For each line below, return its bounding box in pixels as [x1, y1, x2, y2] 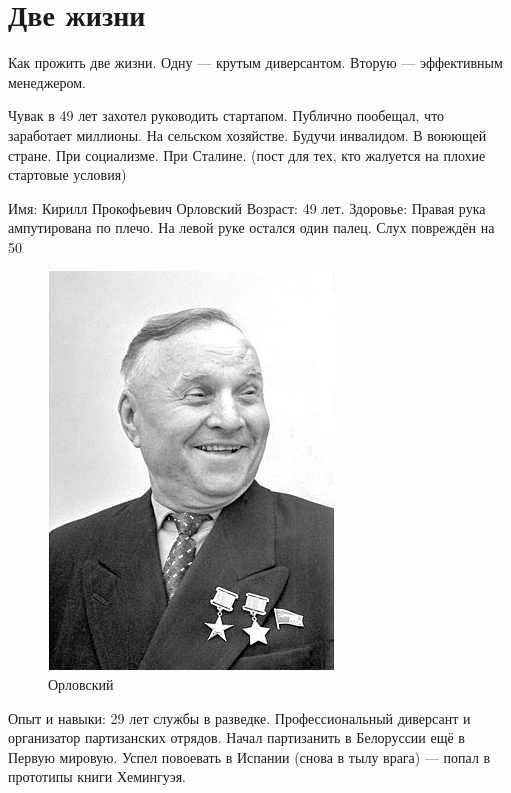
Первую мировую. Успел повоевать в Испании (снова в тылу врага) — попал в [8, 746, 491, 767]
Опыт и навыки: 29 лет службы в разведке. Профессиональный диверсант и [8, 707, 471, 728]
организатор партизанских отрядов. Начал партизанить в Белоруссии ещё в [8, 727, 465, 748]
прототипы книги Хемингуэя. [8, 766, 186, 787]
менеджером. [8, 71, 86, 92]
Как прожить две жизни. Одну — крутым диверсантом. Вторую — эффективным [8, 52, 503, 73]
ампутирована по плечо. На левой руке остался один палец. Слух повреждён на [8, 217, 495, 238]
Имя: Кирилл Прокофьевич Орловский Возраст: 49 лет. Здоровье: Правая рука [8, 197, 486, 218]
